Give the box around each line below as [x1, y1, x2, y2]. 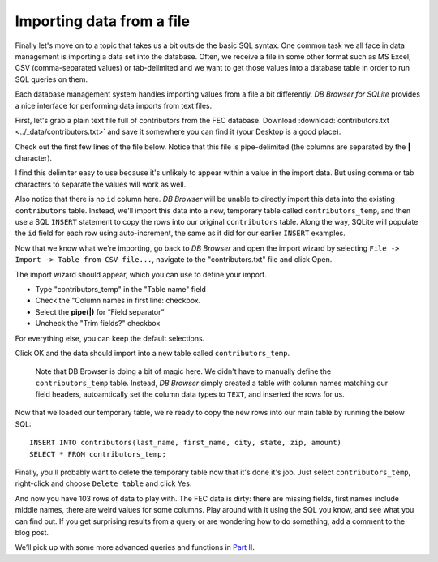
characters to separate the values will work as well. [15, 179, 187, 189]
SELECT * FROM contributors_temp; [29, 449, 166, 458]
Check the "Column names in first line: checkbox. [35, 296, 201, 306]
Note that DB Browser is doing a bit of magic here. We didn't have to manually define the [35, 367, 332, 376]
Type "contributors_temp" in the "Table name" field [35, 284, 207, 294]
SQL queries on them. [15, 74, 88, 84]
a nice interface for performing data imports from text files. [15, 101, 213, 110]
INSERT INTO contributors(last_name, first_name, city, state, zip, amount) [29, 438, 342, 448]
